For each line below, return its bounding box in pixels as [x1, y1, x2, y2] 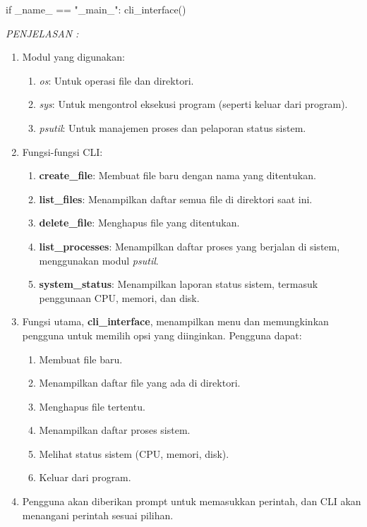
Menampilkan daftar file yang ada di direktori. [39, 375, 241, 390]
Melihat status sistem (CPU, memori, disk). [39, 446, 229, 461]
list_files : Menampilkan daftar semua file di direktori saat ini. [39, 191, 313, 206]
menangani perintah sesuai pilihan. [22, 507, 174, 522]
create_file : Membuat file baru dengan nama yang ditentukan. [39, 168, 316, 183]
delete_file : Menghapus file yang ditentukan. [39, 215, 240, 230]
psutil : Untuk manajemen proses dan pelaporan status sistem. [39, 120, 306, 135]
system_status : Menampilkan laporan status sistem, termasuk [39, 277, 318, 291]
